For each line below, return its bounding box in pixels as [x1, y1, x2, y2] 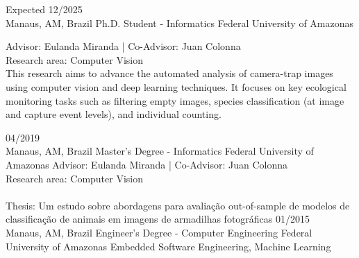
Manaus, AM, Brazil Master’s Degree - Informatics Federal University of [6, 144, 314, 158]
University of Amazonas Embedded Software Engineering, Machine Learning [6, 239, 331, 253]
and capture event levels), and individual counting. [6, 107, 222, 121]
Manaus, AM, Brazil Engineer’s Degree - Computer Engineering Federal [6, 225, 312, 239]
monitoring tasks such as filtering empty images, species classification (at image [6, 93, 344, 108]
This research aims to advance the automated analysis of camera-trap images [6, 66, 333, 80]
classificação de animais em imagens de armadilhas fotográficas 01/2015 [6, 212, 310, 226]
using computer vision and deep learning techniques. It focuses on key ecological [6, 79, 347, 94]
